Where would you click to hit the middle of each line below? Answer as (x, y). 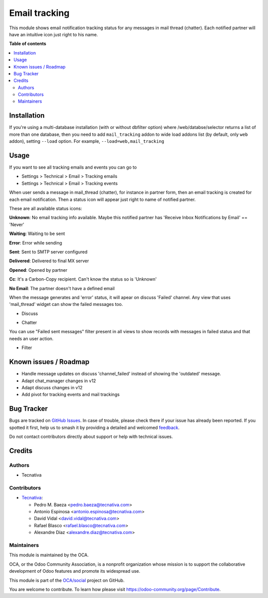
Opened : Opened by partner (38, 270)
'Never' (17, 224)
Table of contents (28, 44)
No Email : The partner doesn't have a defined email (62, 288)
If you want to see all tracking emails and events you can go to (73, 167)
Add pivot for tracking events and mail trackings (71, 395)
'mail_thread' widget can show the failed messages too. (66, 304)
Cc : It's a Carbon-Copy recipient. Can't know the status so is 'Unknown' (83, 279)
